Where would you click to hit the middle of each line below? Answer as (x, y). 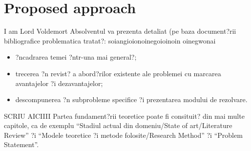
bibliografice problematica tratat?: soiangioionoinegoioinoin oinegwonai (110, 40)
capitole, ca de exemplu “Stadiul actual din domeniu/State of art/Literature (118, 125)
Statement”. (21, 144)
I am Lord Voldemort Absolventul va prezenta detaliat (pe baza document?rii (120, 31)
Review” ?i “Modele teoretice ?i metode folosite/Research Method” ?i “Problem (123, 135)
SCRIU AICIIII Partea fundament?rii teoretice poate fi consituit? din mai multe (124, 116)
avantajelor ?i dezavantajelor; (59, 83)
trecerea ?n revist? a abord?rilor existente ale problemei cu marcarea (118, 73)
